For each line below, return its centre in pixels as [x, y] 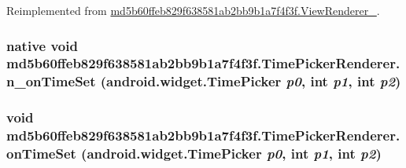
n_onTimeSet [51, 81]
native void [42, 45]
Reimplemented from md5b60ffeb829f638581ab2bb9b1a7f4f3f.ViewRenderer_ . [193, 10]
